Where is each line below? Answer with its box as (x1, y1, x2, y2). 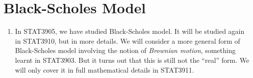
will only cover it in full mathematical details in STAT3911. (15, 64, 194, 75)
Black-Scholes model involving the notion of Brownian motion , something (15, 45, 236, 55)
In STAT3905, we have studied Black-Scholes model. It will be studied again (15, 26, 245, 36)
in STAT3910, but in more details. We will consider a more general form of (15, 35, 240, 46)
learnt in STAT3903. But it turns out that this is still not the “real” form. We (15, 54, 250, 65)
